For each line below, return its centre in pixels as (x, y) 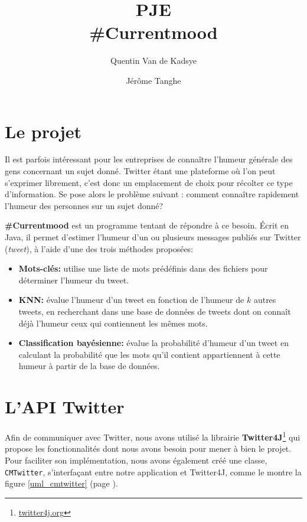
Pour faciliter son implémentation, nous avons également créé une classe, (136, 460)
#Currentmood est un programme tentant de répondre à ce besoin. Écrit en (147, 225)
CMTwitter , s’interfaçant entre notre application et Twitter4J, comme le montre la (153, 472)
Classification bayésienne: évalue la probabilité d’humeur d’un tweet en (153, 343)
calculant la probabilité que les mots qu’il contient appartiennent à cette (149, 354)
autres (265, 300)
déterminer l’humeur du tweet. (74, 280)
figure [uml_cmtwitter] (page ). (61, 483)
